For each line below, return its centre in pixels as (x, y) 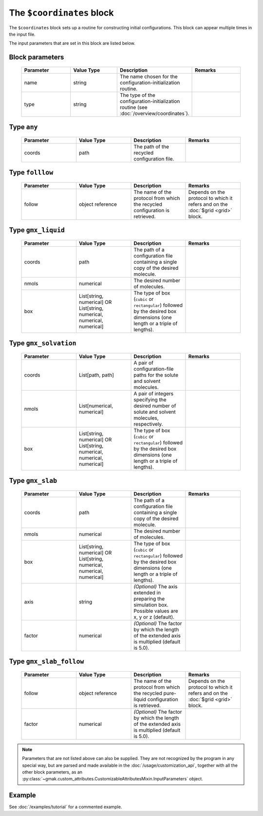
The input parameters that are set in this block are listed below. (72, 43)
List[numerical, (96, 406)
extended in (147, 593)
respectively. (148, 424)
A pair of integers (154, 394)
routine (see (134, 107)
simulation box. (151, 605)
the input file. (22, 34)
